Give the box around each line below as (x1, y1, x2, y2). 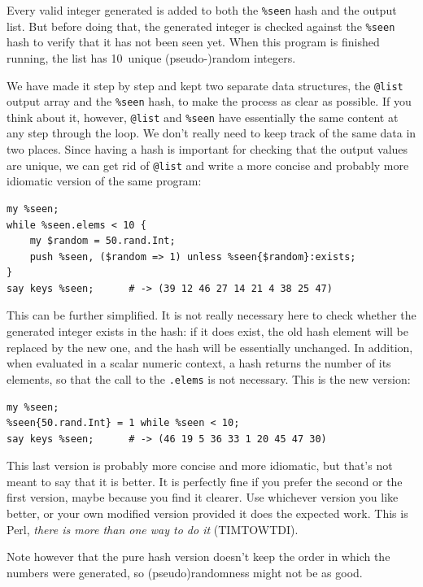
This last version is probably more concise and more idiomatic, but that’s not (7, 457, 393, 474)
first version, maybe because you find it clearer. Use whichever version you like (7, 489, 399, 506)
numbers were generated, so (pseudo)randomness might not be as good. (7, 563, 363, 580)
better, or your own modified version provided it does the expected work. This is (7, 505, 408, 522)
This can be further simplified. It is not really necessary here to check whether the (7, 307, 416, 324)
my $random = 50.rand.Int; (29, 235, 176, 247)
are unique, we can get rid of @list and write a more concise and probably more (7, 156, 409, 173)
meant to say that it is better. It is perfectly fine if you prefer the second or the (7, 472, 403, 489)
